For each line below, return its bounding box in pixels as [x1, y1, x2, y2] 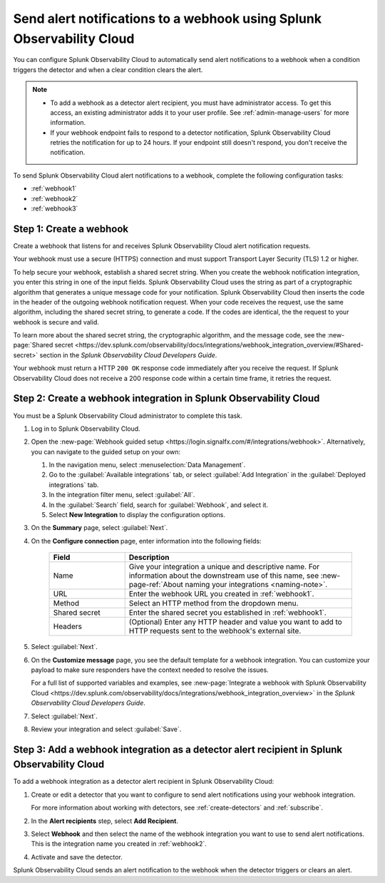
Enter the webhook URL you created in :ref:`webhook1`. [128, 589, 314, 599]
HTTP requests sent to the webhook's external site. [128, 626, 302, 636]
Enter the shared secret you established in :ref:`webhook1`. [128, 608, 327, 618]
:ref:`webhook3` [31, 204, 78, 213]
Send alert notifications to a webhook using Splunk [13, 11, 322, 26]
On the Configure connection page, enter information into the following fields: [31, 536, 262, 545]
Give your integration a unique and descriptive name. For [128, 562, 320, 572]
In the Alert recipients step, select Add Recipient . [31, 817, 178, 825]
